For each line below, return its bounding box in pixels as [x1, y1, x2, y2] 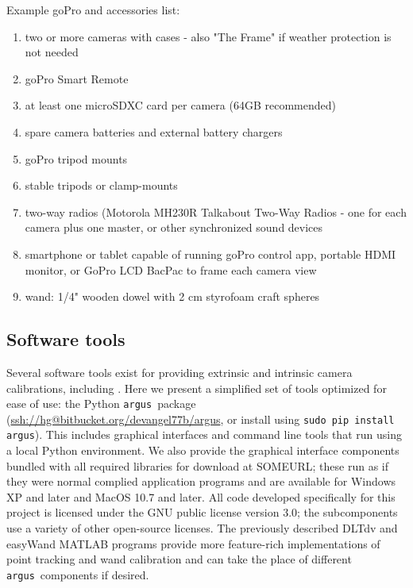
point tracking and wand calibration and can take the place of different [6, 551, 352, 567]
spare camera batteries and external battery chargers [25, 123, 283, 140]
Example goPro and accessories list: [6, 2, 180, 17]
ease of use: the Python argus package [6, 395, 196, 412]
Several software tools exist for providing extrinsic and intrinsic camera [6, 363, 353, 380]
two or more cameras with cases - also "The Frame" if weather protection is [25, 28, 392, 44]
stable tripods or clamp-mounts [25, 177, 178, 194]
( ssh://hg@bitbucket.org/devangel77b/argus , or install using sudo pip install [6, 410, 395, 427]
